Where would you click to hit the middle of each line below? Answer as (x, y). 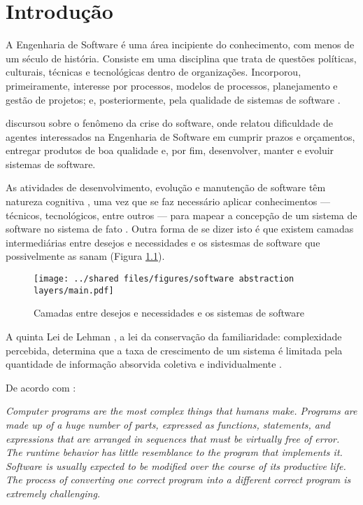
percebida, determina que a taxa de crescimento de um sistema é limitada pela (174, 350)
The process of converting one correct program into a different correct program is (178, 479)
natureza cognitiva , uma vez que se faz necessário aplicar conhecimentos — (168, 201)
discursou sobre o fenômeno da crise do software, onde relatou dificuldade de (170, 123)
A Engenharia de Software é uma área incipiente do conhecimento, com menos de (180, 44)
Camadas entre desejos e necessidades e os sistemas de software (169, 313)
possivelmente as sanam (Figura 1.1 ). (85, 256)
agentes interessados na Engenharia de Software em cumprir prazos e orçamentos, (180, 136)
